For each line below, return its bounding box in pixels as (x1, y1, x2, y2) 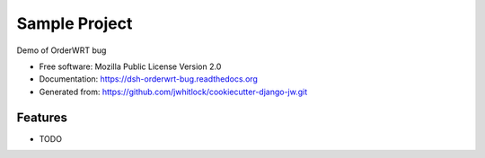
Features (16, 110, 67, 125)
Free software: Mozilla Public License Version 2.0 (39, 61, 222, 72)
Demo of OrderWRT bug (16, 45, 107, 56)
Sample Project (16, 13, 133, 33)
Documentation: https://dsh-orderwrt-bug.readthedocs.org (39, 74, 258, 84)
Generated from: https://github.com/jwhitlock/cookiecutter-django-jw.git (39, 86, 308, 97)
